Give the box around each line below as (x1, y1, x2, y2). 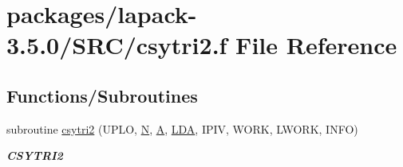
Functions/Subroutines (6, 83, 198, 107)
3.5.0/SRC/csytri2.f (6, 29, 227, 61)
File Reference (235, 29, 397, 61)
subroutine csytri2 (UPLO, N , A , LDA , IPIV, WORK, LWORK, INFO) (6, 120, 358, 137)
